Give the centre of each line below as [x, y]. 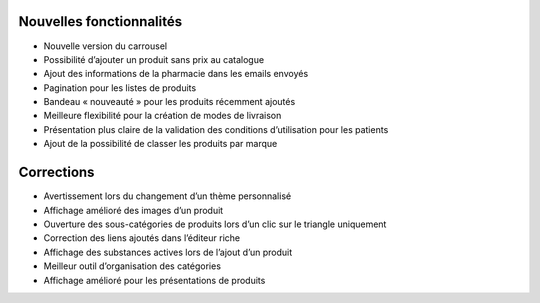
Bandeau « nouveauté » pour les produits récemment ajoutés [169, 102]
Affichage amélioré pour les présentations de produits [154, 280]
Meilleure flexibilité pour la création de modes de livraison [162, 116]
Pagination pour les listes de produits [120, 87]
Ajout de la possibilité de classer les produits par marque [160, 144]
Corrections [56, 172]
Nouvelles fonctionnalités [100, 21]
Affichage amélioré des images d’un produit [133, 210]
